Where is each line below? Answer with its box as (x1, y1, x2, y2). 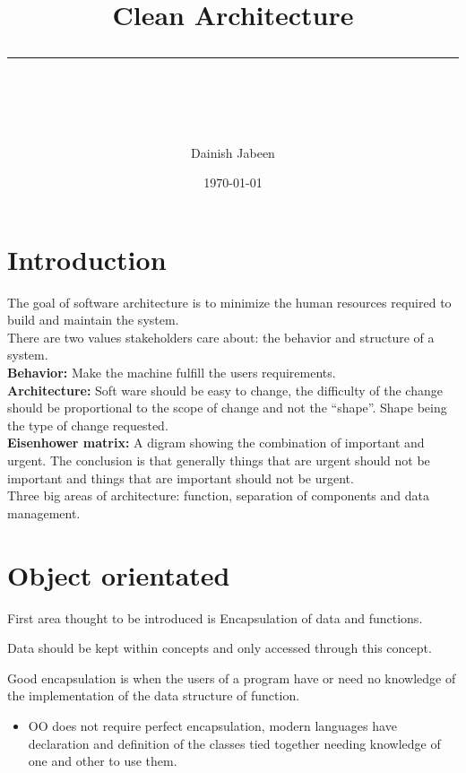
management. (7, 503, 81, 522)
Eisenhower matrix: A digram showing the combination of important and (7, 433, 425, 452)
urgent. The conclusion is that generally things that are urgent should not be (7, 451, 430, 470)
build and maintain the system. (7, 310, 179, 329)
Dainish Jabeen (191, 143, 275, 161)
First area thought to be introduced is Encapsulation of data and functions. (7, 608, 423, 627)
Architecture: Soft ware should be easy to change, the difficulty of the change (7, 380, 443, 399)
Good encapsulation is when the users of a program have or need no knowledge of (7, 668, 456, 687)
